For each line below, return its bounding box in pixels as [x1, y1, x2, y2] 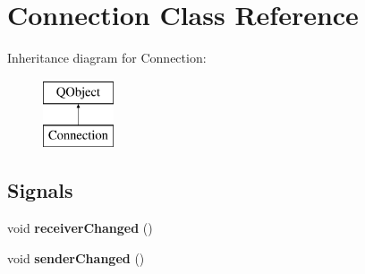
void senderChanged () [7, 248, 145, 267]
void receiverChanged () [7, 218, 153, 237]
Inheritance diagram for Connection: [7, 48, 207, 67]
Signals [7, 176, 73, 204]
